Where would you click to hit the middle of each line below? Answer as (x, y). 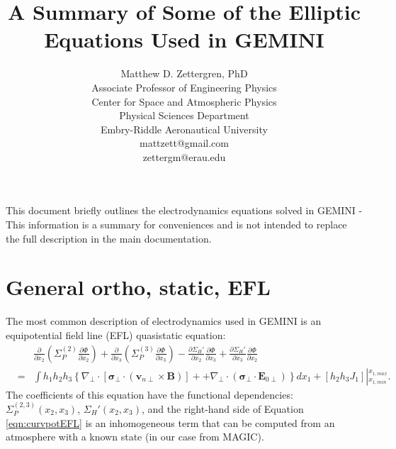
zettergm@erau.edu (184, 156)
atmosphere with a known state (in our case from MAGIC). (135, 437)
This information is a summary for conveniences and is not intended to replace (176, 224)
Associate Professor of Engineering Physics (184, 87)
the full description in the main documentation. (109, 238)
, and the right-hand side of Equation (223, 409)
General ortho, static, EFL (138, 287)
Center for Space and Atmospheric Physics (184, 101)
